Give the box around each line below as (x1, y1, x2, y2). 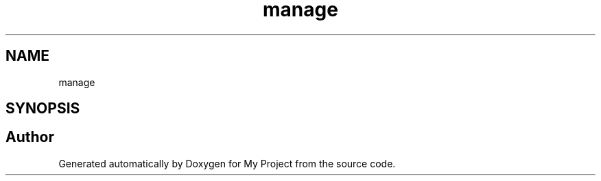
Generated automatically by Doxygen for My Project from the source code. (58, 157, 396, 169)
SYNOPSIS (5, 100, 80, 117)
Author (5, 128, 54, 146)
